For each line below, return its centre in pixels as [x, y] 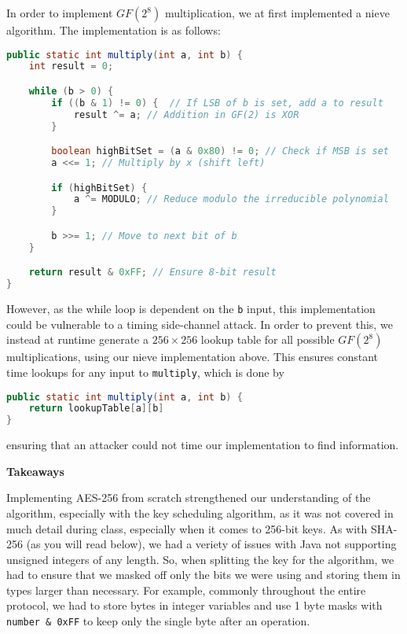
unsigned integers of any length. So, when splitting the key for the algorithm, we [200, 559]
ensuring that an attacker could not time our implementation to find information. [203, 445]
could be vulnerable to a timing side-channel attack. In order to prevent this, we [200, 324]
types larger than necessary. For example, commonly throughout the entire [186, 590]
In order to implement [60, 13]
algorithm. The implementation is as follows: [114, 30]
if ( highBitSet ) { [99, 188]
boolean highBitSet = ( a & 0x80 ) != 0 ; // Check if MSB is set [220, 151]
